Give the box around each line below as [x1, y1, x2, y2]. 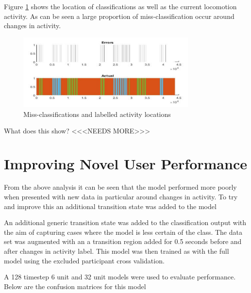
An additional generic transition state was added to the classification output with [4, 217, 247, 228]
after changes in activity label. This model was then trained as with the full [4, 245, 229, 256]
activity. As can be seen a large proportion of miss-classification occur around [4, 11, 234, 21]
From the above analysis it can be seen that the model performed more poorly [4, 182, 237, 192]
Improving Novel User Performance [4, 154, 247, 174]
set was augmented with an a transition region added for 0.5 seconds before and [4, 236, 242, 246]
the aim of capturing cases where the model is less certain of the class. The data [4, 227, 242, 237]
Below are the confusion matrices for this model [4, 281, 146, 291]
